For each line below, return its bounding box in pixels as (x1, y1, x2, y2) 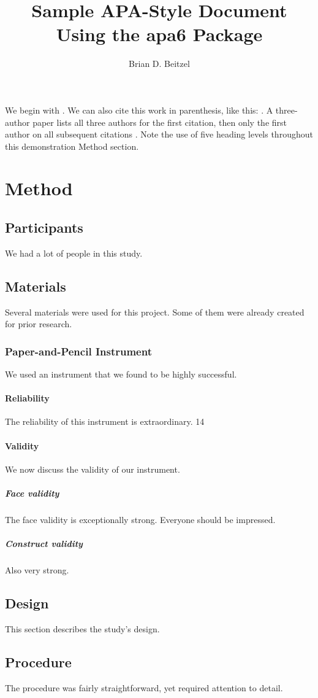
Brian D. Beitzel (129, 57, 190, 70)
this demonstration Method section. (5, 139, 139, 152)
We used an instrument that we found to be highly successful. (5, 368, 237, 381)
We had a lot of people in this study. (5, 246, 143, 259)
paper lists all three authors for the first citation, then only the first (32, 115, 287, 128)
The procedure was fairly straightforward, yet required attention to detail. (5, 681, 283, 694)
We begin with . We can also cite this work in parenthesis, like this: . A (5, 103, 273, 116)
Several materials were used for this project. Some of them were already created (5, 305, 305, 318)
